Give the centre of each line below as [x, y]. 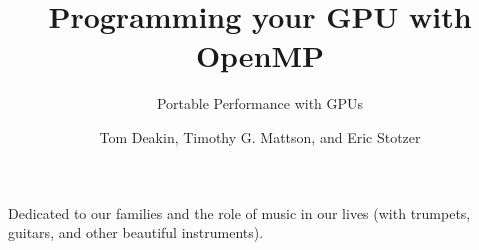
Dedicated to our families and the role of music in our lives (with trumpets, [239, 212]
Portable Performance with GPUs [260, 103]
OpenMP [260, 55]
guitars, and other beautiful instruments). [136, 232]
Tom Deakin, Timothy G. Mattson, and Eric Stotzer [260, 136]
